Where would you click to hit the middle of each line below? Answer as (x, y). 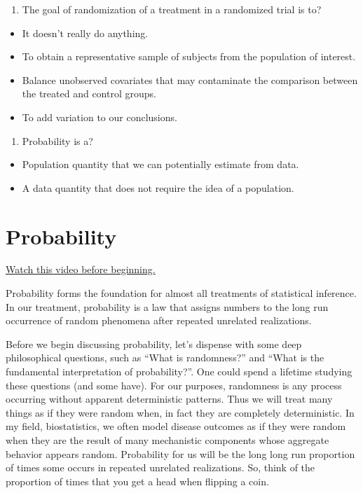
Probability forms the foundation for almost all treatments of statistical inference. (181, 293)
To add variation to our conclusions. (100, 117)
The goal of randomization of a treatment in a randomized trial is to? (172, 9)
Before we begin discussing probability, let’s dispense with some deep (154, 343)
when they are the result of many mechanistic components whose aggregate (167, 440)
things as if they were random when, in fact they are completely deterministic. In (180, 412)
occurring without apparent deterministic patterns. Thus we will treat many (169, 399)
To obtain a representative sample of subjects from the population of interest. (189, 56)
